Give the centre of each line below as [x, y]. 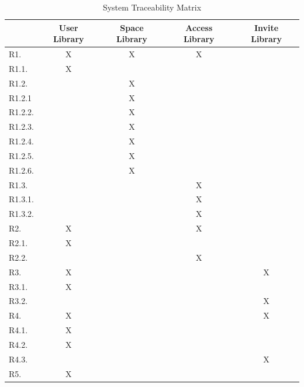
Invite [266, 27]
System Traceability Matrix [152, 7]
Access [199, 27]
